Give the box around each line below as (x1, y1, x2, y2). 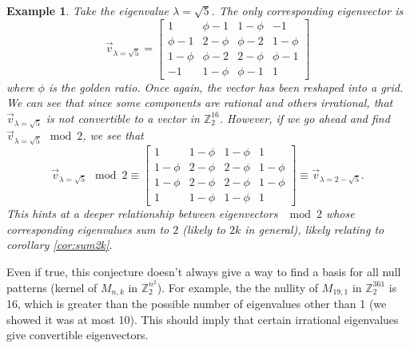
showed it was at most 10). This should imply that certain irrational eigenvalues (6, 310, 399, 327)
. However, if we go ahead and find (219, 109, 390, 126)
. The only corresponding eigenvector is (211, 2, 404, 18)
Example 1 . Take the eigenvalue (6, 2, 169, 18)
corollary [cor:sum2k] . (6, 236, 113, 253)
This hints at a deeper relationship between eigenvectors (6, 205, 278, 222)
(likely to (182, 220, 225, 237)
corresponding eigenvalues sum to (6, 220, 169, 237)
